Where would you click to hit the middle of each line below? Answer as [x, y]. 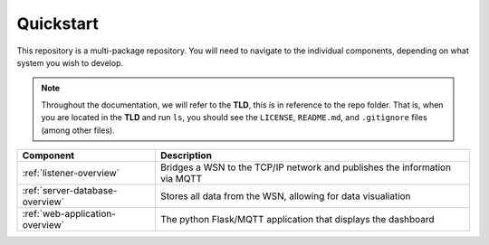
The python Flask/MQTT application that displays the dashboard [297, 219]
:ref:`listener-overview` [71, 173]
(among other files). [78, 130]
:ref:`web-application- [69, 213]
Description [186, 155]
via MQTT [181, 178]
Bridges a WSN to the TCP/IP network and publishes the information [306, 167]
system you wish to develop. [70, 62]
